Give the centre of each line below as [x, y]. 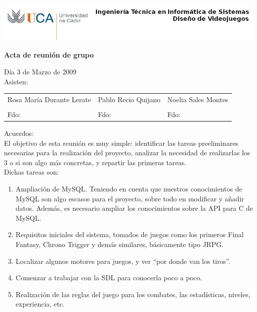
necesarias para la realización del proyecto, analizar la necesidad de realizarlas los [127, 153]
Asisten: [16, 81]
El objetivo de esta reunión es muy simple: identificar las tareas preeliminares [121, 143]
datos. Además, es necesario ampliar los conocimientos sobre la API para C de [134, 208]
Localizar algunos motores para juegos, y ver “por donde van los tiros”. [123, 261]
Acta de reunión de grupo [49, 55]
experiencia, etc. [40, 304]
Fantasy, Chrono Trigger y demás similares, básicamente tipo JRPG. [120, 244]
